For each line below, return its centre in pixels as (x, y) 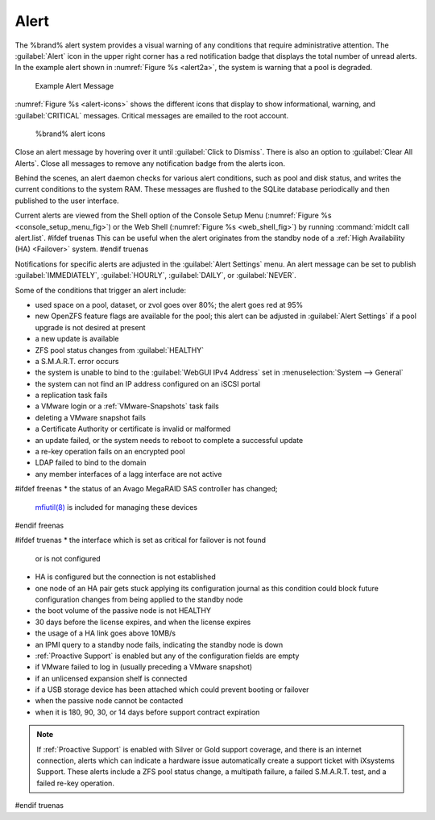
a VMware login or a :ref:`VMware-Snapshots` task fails (127, 406)
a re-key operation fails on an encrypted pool (110, 452)
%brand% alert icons (70, 134)
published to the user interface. (67, 201)
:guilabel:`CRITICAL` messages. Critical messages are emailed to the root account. (152, 115)
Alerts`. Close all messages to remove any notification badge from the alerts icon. (150, 163)
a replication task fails (71, 396)
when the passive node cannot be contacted (109, 701)
